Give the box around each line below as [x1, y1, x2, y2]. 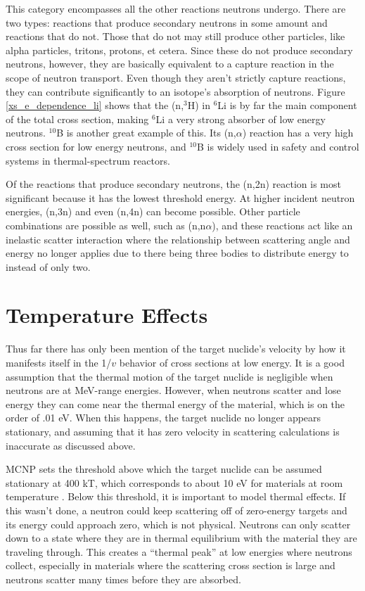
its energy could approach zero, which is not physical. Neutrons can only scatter [6, 516, 351, 531]
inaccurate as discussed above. [6, 438, 136, 452]
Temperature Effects [6, 300, 208, 329]
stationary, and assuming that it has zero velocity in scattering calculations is [6, 424, 340, 438]
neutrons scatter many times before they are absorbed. [6, 571, 241, 586]
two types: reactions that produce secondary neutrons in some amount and [6, 15, 328, 30]
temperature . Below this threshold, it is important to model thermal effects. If [6, 489, 346, 504]
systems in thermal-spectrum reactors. [6, 153, 170, 167]
